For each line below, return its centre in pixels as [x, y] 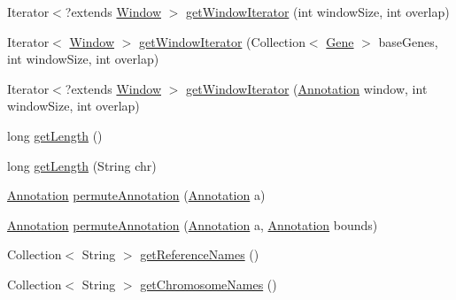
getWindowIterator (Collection [222, 41]
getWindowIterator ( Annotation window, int [307, 88]
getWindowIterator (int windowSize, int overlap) [318, 12]
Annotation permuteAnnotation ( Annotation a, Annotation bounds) [193, 224]
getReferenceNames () [200, 254]
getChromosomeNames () [209, 284]
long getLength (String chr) [82, 165]
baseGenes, [408, 41]
